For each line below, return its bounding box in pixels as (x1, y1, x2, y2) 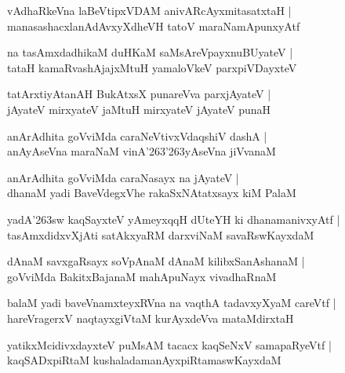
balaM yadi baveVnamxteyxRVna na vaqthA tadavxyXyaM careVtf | (7, 294, 336, 311)
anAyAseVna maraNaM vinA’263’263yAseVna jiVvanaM (7, 143, 276, 159)
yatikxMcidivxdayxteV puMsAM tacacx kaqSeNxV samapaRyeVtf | (7, 336, 332, 353)
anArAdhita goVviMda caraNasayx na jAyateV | (7, 169, 239, 185)
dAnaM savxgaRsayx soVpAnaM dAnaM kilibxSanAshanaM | (7, 253, 305, 269)
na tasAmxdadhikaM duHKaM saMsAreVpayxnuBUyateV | (7, 44, 293, 60)
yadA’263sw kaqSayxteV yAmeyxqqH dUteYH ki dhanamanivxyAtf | (7, 210, 340, 227)
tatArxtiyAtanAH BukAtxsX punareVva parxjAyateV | (7, 86, 271, 102)
